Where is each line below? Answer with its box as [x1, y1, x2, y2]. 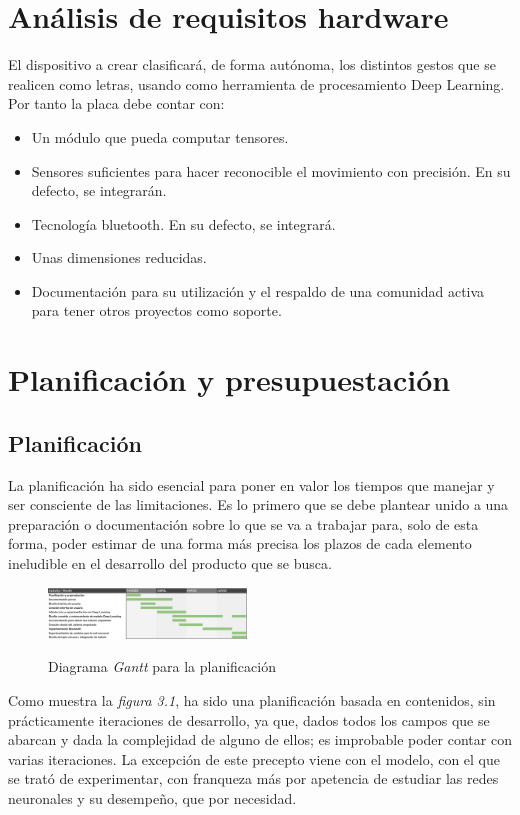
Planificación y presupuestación [8, 359, 451, 400]
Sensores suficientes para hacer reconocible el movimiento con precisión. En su [31, 160, 511, 181]
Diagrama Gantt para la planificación [48, 656, 276, 677]
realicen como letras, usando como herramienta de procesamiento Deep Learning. [8, 73, 505, 94]
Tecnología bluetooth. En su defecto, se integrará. [31, 213, 336, 234]
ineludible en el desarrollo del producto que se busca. [8, 553, 332, 574]
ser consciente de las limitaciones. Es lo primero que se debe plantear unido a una [8, 494, 509, 515]
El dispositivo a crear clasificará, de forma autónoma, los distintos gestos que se [8, 54, 496, 75]
